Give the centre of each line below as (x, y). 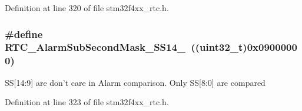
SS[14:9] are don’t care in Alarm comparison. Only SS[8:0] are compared (135, 82)
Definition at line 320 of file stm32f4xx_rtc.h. (87, 8)
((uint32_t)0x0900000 (244, 47)
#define (24, 34)
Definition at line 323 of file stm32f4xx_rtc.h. (87, 102)
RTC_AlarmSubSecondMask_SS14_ (95, 47)
